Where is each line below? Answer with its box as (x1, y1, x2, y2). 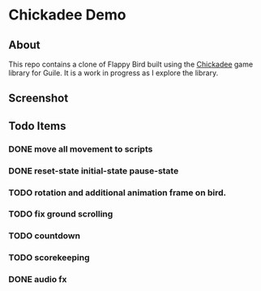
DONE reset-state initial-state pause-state (8, 165, 179, 176)
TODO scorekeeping (8, 252, 91, 263)
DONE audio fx (8, 274, 67, 285)
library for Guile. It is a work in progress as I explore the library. (8, 68, 219, 78)
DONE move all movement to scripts (8, 143, 153, 155)
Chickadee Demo (8, 6, 126, 24)
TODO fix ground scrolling (8, 208, 113, 220)
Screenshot (8, 92, 69, 105)
